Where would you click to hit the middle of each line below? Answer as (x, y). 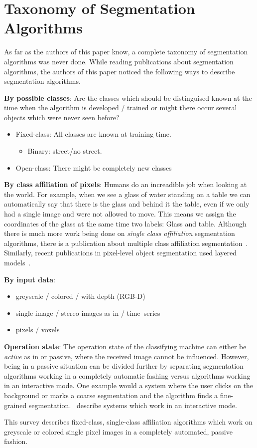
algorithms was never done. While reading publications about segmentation (119, 61)
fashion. (16, 441)
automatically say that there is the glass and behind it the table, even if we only (127, 204)
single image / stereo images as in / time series (88, 313)
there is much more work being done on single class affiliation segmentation (120, 233)
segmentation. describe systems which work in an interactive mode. (133, 405)
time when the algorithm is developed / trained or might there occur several (121, 108)
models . (17, 262)
